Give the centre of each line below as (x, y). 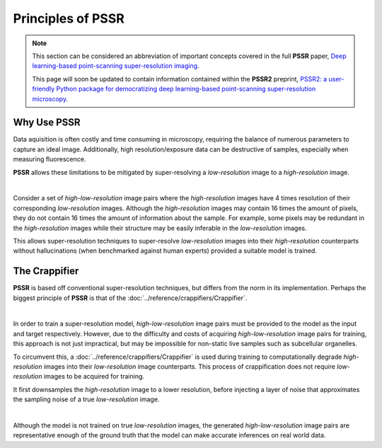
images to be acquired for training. (94, 377)
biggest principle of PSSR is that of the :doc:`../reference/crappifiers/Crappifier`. (130, 298)
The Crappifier (46, 271)
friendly (44, 89)
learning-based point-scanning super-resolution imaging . (116, 66)
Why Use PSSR (47, 123)
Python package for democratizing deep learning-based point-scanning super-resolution (186, 89)
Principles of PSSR (69, 18)
